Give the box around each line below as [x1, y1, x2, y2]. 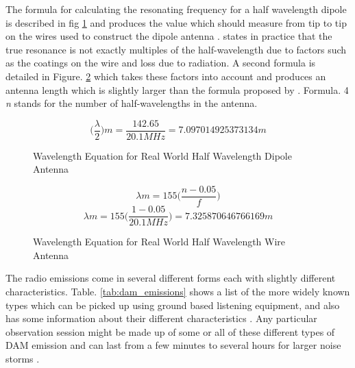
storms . [5, 351, 40, 365]
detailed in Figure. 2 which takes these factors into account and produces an [5, 69, 326, 83]
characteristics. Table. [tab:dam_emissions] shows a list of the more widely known [5, 284, 350, 298]
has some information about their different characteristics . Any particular [5, 311, 317, 326]
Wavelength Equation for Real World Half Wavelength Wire [33, 234, 286, 249]
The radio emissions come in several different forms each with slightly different [5, 271, 336, 285]
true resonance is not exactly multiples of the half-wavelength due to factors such [5, 42, 347, 56]
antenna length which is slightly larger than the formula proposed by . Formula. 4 [5, 82, 349, 97]
